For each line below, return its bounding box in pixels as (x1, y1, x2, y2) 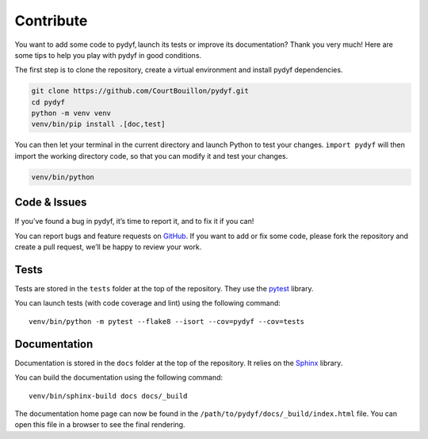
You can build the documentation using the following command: (14, 373, 224, 383)
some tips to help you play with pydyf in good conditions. (14, 50, 202, 60)
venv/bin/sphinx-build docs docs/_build (29, 391, 188, 400)
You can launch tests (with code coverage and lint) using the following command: (14, 298, 281, 308)
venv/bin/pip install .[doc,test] (31, 120, 166, 129)
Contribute (14, 12, 88, 29)
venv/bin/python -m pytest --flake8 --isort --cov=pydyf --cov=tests (29, 317, 305, 325)
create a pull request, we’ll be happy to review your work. (14, 242, 202, 252)
